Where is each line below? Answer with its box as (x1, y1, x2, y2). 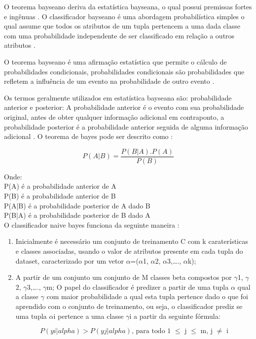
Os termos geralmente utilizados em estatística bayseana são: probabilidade (4, 92, 232, 102)
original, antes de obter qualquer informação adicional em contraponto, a (4, 111, 224, 122)
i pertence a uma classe (53, 310, 124, 321)
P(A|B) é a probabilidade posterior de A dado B (4, 200, 150, 210)
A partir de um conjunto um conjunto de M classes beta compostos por (15, 272, 232, 282)
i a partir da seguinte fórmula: (129, 310, 220, 321)
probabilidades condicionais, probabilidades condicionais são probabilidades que (4, 66, 245, 76)
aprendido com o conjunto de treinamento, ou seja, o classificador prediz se (15, 301, 243, 311)
